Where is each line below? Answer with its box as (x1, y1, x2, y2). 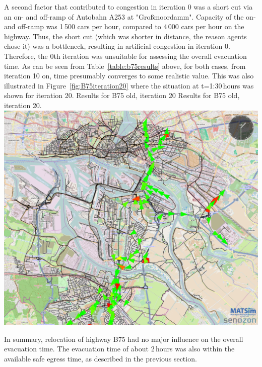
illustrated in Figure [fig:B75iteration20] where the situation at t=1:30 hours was (4, 80, 254, 90)
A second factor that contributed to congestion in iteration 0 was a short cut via (4, 2, 253, 12)
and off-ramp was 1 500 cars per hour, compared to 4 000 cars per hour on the (4, 21, 244, 32)
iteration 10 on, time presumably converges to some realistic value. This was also (4, 70, 254, 81)
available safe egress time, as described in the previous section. (4, 353, 197, 364)
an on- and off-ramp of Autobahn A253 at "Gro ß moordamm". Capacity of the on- (4, 11, 256, 22)
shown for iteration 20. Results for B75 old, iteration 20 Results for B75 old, (4, 90, 240, 101)
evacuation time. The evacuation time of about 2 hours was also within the (4, 343, 235, 354)
